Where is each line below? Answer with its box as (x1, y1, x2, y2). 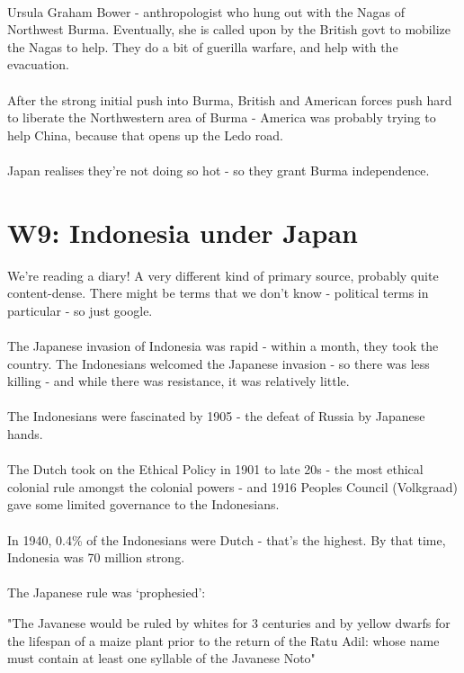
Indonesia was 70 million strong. (7, 548, 185, 567)
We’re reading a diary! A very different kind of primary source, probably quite (7, 265, 439, 284)
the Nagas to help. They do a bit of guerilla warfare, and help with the (7, 37, 398, 56)
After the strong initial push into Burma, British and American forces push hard (7, 90, 452, 109)
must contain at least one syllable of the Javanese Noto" (7, 649, 316, 668)
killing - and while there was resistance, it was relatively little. (7, 372, 350, 390)
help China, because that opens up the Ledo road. (7, 125, 283, 144)
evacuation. (7, 55, 69, 74)
